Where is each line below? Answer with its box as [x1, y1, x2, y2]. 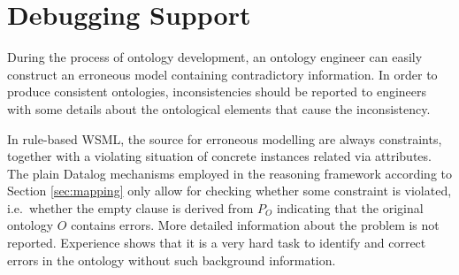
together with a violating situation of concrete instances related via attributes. [7, 147, 432, 165]
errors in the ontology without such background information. [7, 250, 336, 269]
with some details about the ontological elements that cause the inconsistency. [7, 99, 431, 118]
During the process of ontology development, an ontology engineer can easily [7, 48, 423, 66]
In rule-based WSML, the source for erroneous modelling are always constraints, [7, 129, 442, 148]
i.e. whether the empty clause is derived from [7, 198, 254, 217]
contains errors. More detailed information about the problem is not [71, 216, 440, 234]
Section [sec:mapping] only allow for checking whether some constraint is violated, [7, 181, 452, 200]
